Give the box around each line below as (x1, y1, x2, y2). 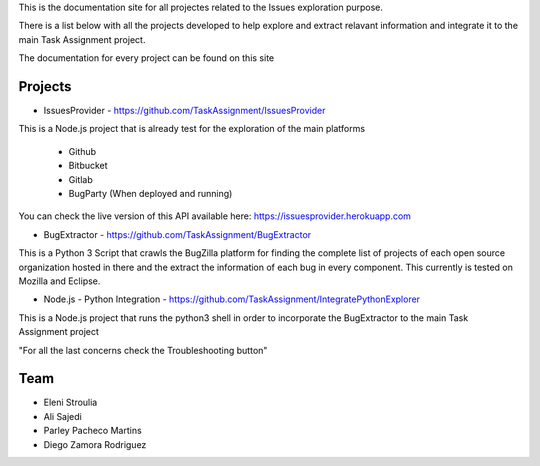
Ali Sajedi (43, 410, 82, 422)
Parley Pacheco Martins (43, 425, 142, 437)
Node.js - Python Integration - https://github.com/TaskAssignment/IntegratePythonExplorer (43, 293, 420, 305)
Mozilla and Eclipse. (18, 275, 101, 287)
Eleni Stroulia (43, 396, 98, 409)
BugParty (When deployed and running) (68, 188, 233, 200)
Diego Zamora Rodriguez (43, 438, 147, 450)
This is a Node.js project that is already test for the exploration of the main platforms (18, 123, 365, 135)
